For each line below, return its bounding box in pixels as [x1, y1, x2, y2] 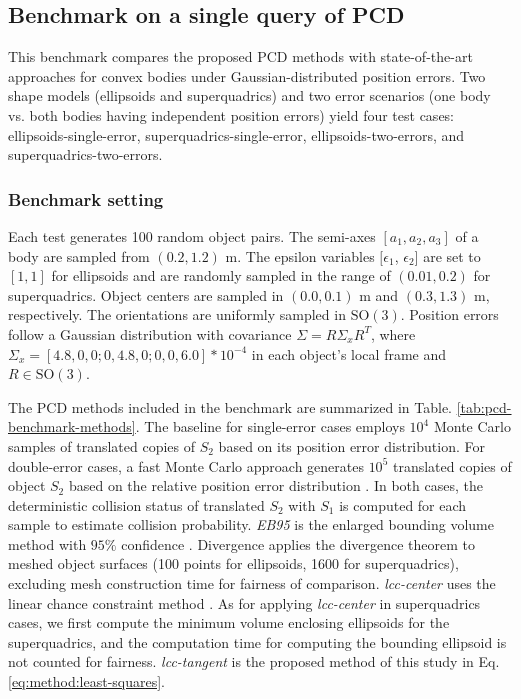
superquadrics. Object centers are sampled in [8, 284, 284, 305]
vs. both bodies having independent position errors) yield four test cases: [8, 104, 455, 125]
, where [370, 323, 416, 344]
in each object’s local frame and [251, 343, 447, 364]
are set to [423, 245, 481, 266]
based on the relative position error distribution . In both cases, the [68, 475, 483, 496]
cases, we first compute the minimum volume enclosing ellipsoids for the [8, 612, 450, 633]
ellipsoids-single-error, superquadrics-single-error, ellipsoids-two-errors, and [8, 124, 465, 145]
